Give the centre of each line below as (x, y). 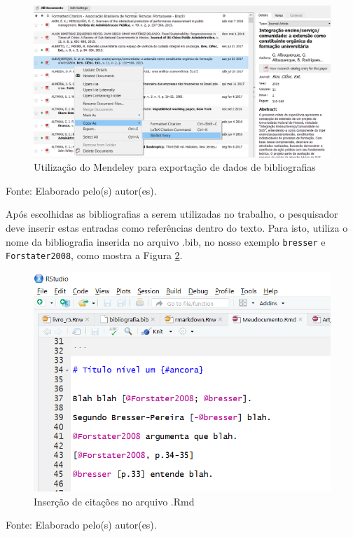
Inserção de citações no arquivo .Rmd (114, 501)
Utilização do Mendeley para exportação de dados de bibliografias (175, 167)
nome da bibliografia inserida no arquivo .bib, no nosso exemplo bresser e (166, 241)
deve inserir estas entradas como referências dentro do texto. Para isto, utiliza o (177, 227)
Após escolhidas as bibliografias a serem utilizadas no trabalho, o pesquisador (172, 214)
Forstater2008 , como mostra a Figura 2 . (94, 255)
